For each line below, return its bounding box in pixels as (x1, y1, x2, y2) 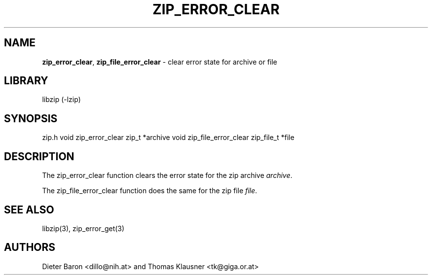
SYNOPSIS (4, 112, 58, 125)
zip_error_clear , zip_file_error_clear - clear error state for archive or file (42, 57, 278, 66)
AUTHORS (4, 241, 56, 254)
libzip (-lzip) (42, 95, 81, 104)
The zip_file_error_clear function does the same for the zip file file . (42, 186, 257, 195)
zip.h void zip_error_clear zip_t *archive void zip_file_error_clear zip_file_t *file (42, 133, 294, 142)
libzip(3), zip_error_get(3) (42, 224, 125, 233)
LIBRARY (4, 74, 48, 87)
